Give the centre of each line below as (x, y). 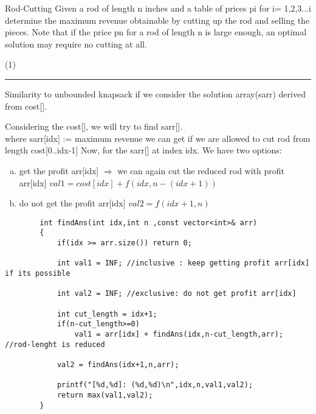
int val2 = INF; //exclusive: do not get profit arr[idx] (177, 294)
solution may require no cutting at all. (76, 44)
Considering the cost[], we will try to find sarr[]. (94, 126)
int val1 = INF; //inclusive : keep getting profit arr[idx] (183, 263)
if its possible (38, 273)
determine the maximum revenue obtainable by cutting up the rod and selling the (157, 20)
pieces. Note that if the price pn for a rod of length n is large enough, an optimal (156, 32)
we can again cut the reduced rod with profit (201, 170)
